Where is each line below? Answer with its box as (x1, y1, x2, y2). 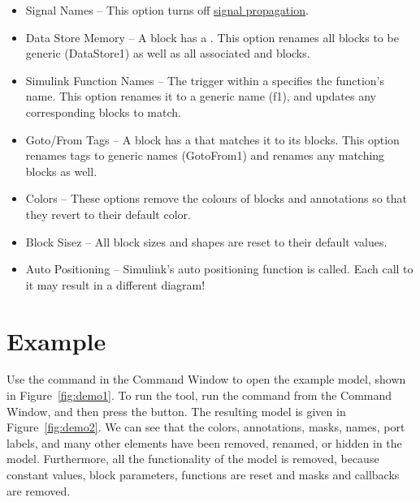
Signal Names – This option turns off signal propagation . (25, 2, 309, 18)
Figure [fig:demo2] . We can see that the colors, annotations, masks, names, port (6, 418, 405, 435)
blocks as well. (25, 162, 97, 179)
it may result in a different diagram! (25, 276, 206, 293)
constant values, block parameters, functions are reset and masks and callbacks (6, 466, 400, 483)
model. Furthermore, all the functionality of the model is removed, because (6, 450, 379, 467)
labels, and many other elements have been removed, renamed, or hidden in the (6, 434, 402, 451)
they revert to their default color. (25, 205, 191, 222)
